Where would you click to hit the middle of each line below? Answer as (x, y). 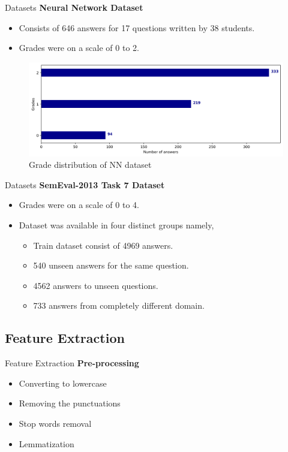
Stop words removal (55, 424)
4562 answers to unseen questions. (96, 285)
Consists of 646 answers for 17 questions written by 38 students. (137, 27)
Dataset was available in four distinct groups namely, (116, 225)
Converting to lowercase (63, 383)
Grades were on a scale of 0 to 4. (79, 205)
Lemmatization (46, 443)
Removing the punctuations (70, 403)
